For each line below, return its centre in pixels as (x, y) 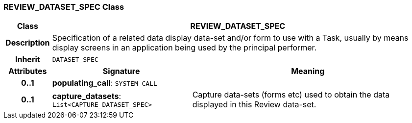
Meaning (308, 71)
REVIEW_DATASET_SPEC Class (64, 7)
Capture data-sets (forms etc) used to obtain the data (291, 95)
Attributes (28, 71)
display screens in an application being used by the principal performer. (184, 48)
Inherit (27, 60)
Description (28, 43)
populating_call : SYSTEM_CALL (105, 83)
